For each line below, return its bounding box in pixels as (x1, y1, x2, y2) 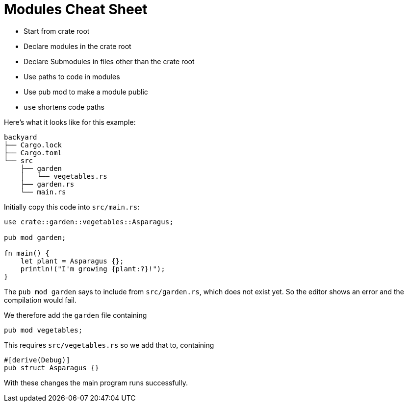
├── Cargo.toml (4, 148, 62, 157)
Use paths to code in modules (24, 72, 120, 81)
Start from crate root (24, 26, 90, 35)
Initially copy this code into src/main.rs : (4, 202, 140, 211)
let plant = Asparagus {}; (20, 257, 124, 265)
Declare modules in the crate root (24, 42, 131, 50)
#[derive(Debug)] (4, 356, 70, 364)
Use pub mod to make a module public (24, 87, 148, 96)
